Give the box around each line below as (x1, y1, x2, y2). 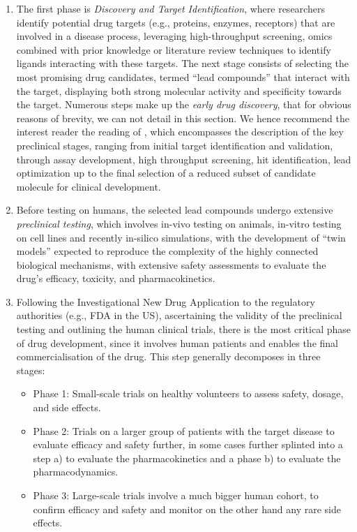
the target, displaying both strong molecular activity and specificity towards (16, 83, 342, 98)
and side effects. (33, 400, 101, 415)
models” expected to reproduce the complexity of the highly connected (16, 244, 319, 258)
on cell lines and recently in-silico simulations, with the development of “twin (16, 230, 346, 244)
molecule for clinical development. (16, 179, 161, 193)
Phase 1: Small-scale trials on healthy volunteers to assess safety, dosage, (33, 386, 344, 401)
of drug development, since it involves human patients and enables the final (16, 335, 338, 350)
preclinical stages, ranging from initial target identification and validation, (16, 138, 333, 152)
